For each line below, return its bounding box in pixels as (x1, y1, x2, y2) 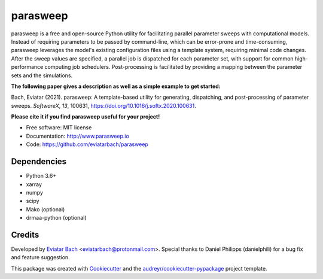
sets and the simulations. (11, 72, 73, 79)
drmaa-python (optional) (26, 214, 87, 222)
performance (11, 63, 44, 71)
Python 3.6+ (26, 172, 57, 180)
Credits (11, 229, 39, 239)
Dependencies (11, 156, 67, 167)
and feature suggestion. (11, 254, 70, 261)
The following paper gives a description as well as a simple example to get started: (11, 83, 221, 90)
